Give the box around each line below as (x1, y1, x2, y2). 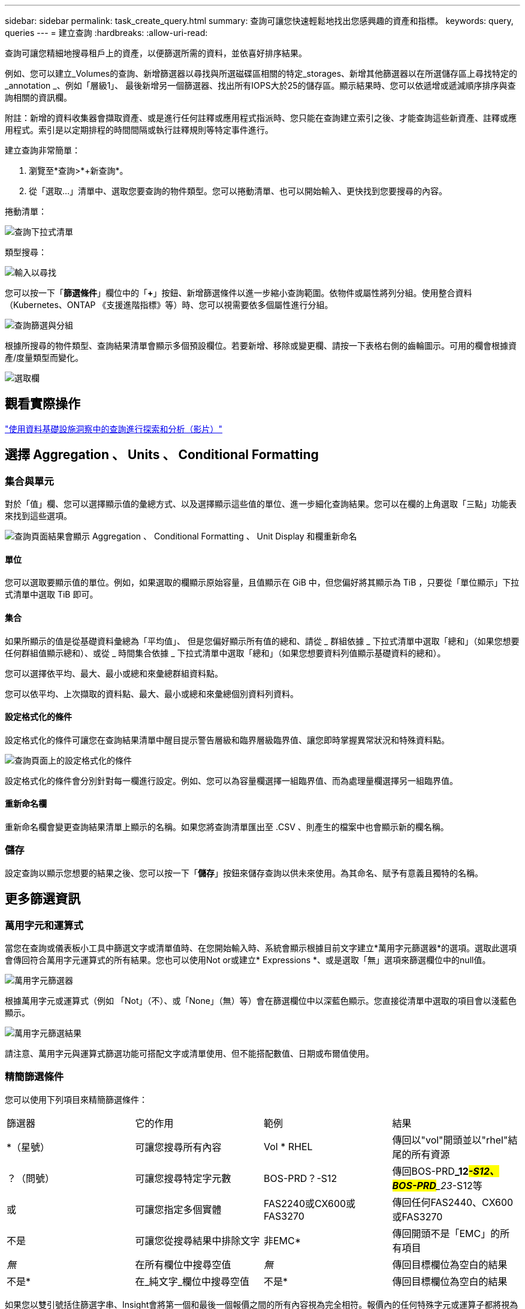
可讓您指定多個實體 (135, 1203, 222, 1215)
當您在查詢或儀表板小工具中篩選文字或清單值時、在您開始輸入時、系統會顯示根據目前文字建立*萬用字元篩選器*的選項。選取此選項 (5, 942, 517, 953)
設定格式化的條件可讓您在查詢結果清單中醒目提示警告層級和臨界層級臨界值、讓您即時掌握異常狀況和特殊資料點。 (5, 734, 449, 745)
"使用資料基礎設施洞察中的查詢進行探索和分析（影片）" (5, 423, 223, 434)
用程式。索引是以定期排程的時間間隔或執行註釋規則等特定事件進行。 (5, 125, 273, 135)
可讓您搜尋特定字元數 (135, 1172, 231, 1184)
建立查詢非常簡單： (5, 145, 80, 155)
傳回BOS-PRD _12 (392, 1165, 469, 1177)
